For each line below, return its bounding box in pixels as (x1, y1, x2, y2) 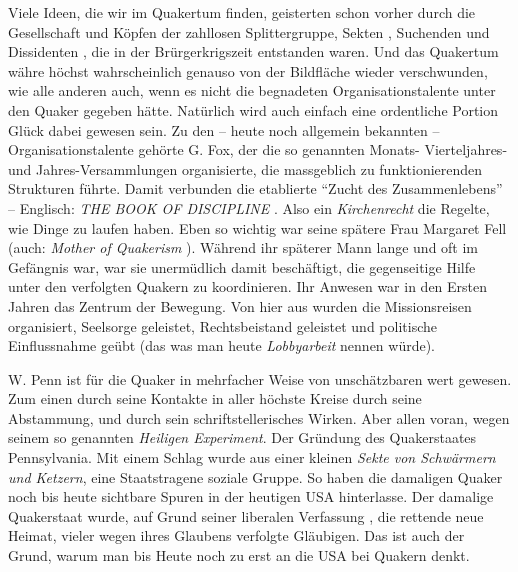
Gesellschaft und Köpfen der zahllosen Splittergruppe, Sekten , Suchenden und (8, 21, 490, 42)
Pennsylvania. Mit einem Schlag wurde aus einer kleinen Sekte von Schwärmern (8, 447, 496, 468)
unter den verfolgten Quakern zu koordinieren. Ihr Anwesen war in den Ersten (8, 276, 488, 297)
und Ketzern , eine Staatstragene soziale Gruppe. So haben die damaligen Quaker (8, 466, 503, 487)
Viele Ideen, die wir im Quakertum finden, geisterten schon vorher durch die (8, 2, 476, 22)
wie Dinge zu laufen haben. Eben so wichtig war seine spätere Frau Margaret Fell (8, 217, 507, 238)
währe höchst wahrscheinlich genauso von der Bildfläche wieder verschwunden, (8, 60, 488, 81)
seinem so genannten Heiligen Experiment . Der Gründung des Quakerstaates (8, 427, 477, 448)
